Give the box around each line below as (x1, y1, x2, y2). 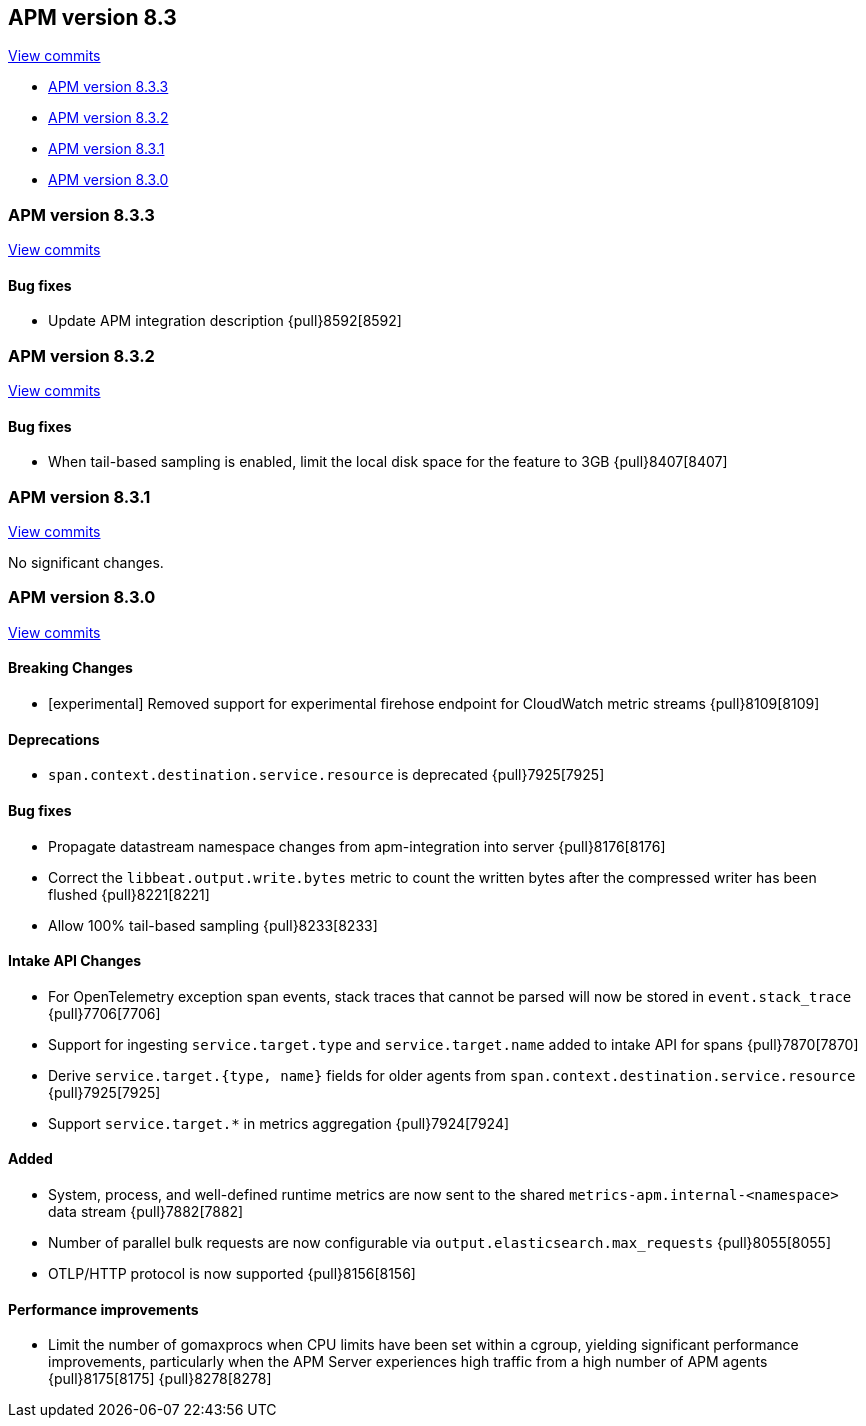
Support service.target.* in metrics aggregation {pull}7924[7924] (48, 1114, 510, 1132)
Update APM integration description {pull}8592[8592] (48, 312, 402, 330)
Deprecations (8, 730, 100, 748)
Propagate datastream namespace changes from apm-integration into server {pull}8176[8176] (48, 837, 666, 855)
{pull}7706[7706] (48, 1004, 161, 1022)
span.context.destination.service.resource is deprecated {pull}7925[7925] (48, 766, 605, 784)
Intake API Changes (8, 952, 142, 970)
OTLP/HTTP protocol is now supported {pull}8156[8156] (48, 1264, 416, 1282)
